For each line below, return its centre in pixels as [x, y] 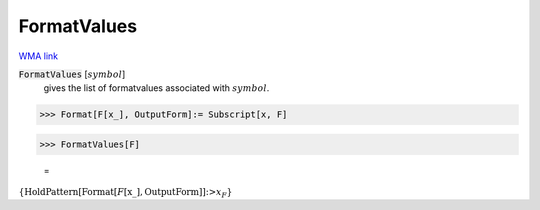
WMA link [38, 56]
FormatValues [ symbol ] [72, 74]
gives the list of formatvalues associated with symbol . [156, 88]
